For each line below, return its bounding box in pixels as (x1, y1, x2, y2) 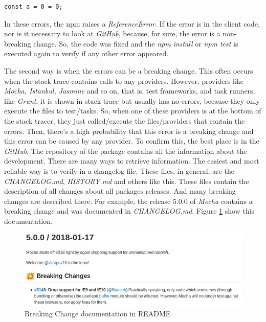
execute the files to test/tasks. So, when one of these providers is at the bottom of (4, 105, 261, 116)
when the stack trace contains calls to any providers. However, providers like (4, 75, 244, 86)
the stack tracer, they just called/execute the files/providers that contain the (4, 115, 245, 126)
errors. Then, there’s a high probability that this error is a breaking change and (4, 125, 254, 136)
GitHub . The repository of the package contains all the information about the (4, 145, 247, 156)
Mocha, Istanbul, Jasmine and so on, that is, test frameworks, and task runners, (4, 85, 255, 96)
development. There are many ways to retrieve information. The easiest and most (4, 155, 259, 166)
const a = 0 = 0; (4, 3, 63, 10)
